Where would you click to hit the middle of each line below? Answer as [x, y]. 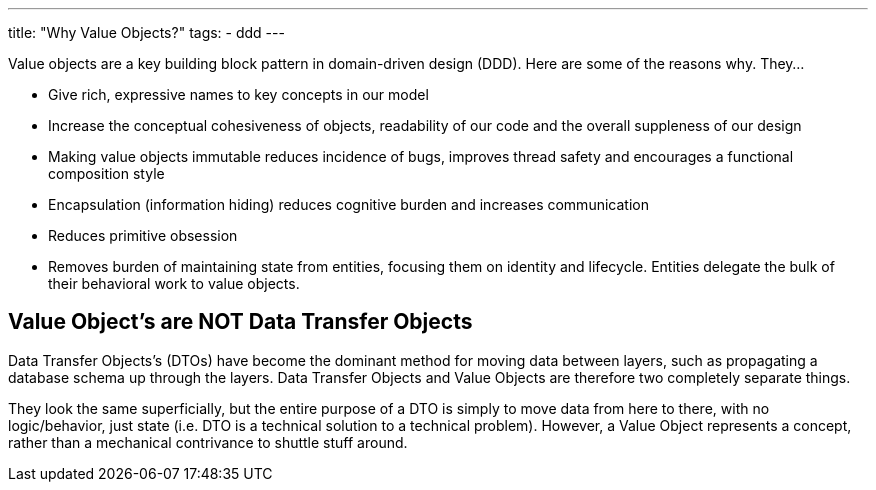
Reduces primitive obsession [143, 235]
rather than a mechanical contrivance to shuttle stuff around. [208, 442]
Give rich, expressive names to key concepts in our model [238, 94]
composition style [106, 173]
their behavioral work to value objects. [174, 283]
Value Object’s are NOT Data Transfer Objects [240, 322]
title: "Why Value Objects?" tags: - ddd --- [146, 32]
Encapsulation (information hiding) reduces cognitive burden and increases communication [348, 204]
